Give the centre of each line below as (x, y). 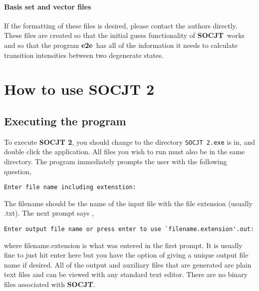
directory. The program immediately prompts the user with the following (116, 161)
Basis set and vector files (48, 6)
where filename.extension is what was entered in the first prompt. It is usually (123, 245)
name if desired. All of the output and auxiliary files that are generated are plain (128, 264)
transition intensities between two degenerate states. (84, 55)
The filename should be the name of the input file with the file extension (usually (129, 203)
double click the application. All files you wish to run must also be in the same (125, 151)
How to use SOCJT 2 (79, 89)
